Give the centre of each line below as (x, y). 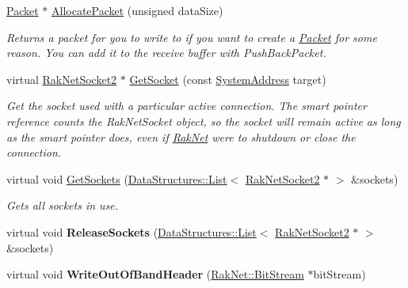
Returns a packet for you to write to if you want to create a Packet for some (192, 37)
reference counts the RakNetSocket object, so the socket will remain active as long (204, 121)
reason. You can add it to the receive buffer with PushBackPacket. (166, 53)
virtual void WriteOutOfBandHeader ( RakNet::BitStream (155, 274)
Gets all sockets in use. (63, 205)
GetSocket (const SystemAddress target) (228, 79)
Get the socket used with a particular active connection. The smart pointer (187, 106)
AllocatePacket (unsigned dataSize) (137, 10)
